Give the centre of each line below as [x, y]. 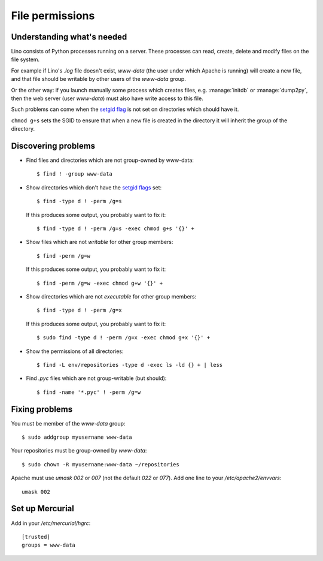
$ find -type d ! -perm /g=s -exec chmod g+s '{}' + [115, 229]
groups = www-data [49, 545]
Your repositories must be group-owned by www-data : [79, 451]
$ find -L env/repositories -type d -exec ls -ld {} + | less [130, 365]
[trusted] [36, 537]
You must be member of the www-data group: [68, 423]
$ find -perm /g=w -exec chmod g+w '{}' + [100, 283]
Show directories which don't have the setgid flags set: [94, 187]
